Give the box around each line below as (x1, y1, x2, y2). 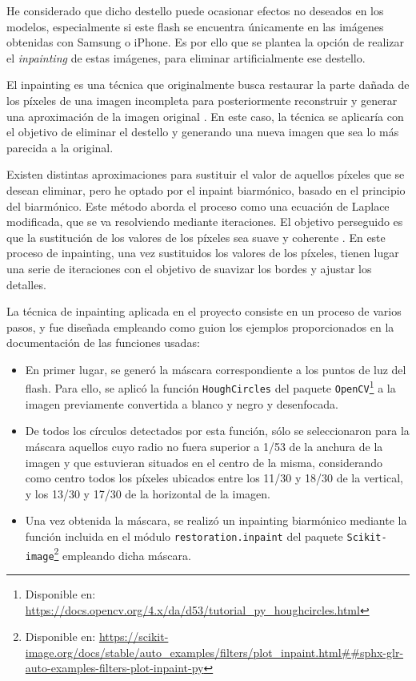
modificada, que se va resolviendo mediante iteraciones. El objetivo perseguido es (6, 213, 403, 230)
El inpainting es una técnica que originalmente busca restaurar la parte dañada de (6, 76, 410, 93)
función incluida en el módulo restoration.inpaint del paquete (25, 527, 343, 544)
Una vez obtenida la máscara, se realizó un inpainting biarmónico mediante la (25, 512, 407, 529)
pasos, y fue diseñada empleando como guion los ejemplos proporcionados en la (6, 318, 394, 335)
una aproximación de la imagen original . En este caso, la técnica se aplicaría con (6, 107, 404, 124)
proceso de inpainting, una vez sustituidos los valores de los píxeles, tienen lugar (6, 244, 399, 261)
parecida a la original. (6, 139, 114, 155)
